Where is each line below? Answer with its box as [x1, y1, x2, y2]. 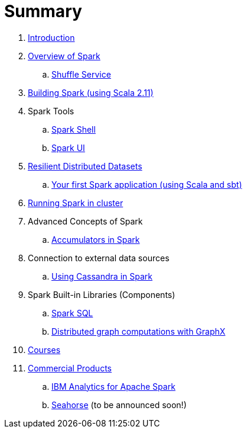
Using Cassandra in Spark [51, 271, 152, 281]
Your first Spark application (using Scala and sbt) [51, 179, 242, 190]
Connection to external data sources [28, 252, 170, 263]
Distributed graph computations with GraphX [51, 326, 226, 336]
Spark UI [51, 142, 85, 153]
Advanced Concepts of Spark [28, 216, 143, 226]
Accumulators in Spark [51, 234, 140, 245]
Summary [4, 1, 82, 21]
